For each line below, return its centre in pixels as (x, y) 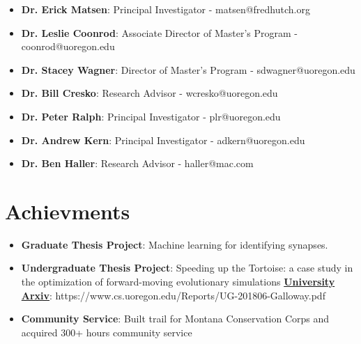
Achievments (68, 211)
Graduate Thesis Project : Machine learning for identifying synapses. (175, 244)
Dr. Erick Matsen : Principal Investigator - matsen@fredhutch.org (166, 9)
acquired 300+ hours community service (107, 332)
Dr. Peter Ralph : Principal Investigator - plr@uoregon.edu (151, 116)
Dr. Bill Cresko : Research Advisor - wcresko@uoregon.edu (149, 93)
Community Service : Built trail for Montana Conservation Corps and (175, 319)
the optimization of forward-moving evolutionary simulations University (178, 282)
